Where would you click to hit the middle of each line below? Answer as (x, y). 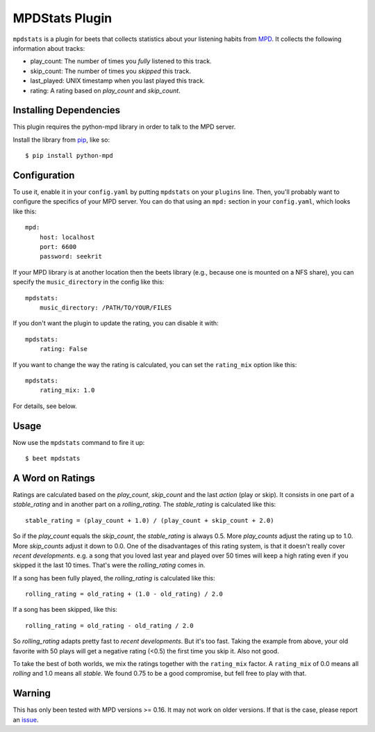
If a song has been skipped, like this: (65, 610)
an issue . (26, 719)
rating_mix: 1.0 (67, 390)
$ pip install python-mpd (69, 156)
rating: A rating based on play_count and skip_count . (105, 90)
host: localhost (67, 237)
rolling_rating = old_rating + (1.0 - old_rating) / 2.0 (124, 594)
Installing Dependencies (67, 110)
